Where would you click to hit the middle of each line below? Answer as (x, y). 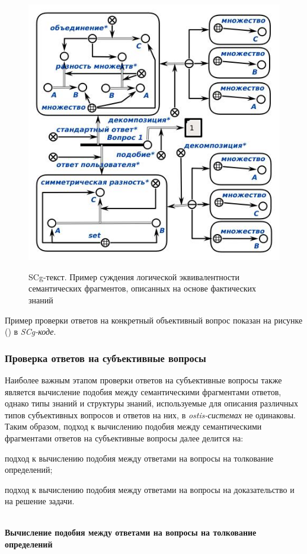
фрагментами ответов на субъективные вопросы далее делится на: (124, 438)
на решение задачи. (40, 501)
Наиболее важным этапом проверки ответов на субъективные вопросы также (143, 380)
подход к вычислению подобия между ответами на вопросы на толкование (139, 458)
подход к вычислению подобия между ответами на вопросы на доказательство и (150, 489)
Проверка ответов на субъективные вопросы (105, 358)
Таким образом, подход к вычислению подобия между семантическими (133, 426)
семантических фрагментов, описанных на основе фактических (143, 288)
